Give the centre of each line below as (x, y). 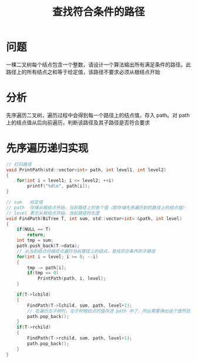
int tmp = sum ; (35, 240)
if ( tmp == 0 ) (43, 273)
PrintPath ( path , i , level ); (72, 279)
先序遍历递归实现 (47, 149)
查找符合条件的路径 (98, 12)
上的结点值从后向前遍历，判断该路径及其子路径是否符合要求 (78, 122)
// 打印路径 (19, 164)
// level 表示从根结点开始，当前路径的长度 (53, 213)
